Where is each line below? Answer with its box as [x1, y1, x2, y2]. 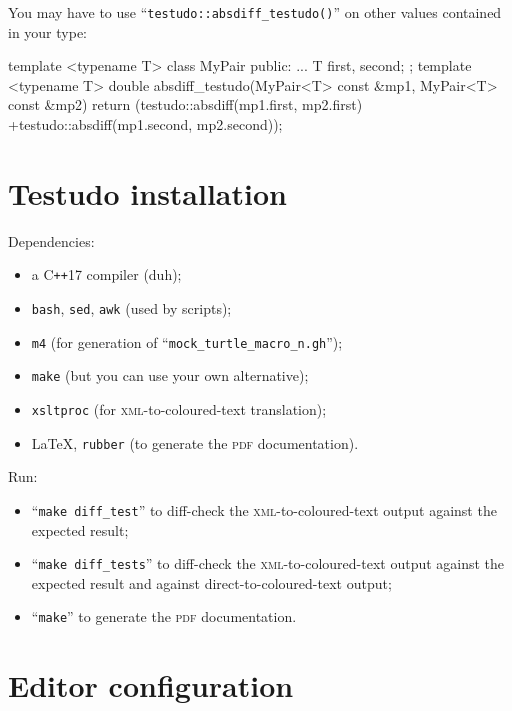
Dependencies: [8, 230, 95, 251]
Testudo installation [8, 172, 287, 213]
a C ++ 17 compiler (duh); [31, 264, 182, 285]
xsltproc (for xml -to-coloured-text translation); [31, 398, 327, 419]
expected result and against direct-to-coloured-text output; [31, 572, 392, 593]
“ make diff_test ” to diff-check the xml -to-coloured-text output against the [31, 499, 497, 520]
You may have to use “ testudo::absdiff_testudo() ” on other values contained [8, 2, 502, 22]
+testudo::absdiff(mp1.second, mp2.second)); [8, 114, 283, 135]
